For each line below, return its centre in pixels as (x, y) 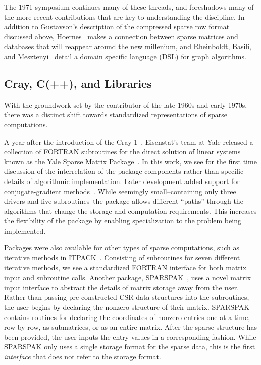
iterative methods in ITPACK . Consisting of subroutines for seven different (122, 258)
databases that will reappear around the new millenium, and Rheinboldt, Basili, (128, 46)
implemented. (25, 230)
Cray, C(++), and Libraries (78, 83)
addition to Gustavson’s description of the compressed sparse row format (117, 27)
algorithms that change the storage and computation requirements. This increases (130, 211)
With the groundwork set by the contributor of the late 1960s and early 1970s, (126, 104)
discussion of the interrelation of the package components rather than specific (124, 171)
